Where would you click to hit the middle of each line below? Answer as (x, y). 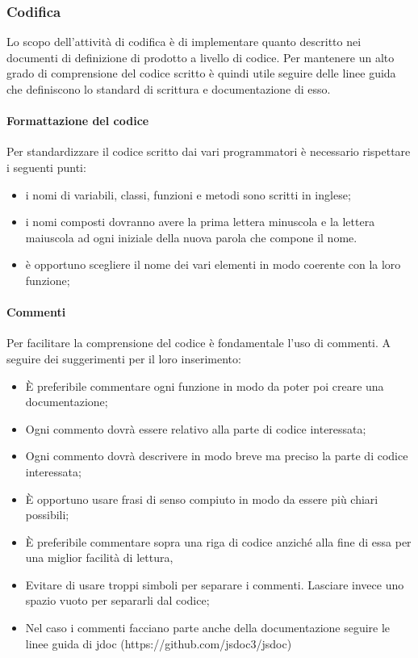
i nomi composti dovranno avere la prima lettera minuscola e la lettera (200, 222)
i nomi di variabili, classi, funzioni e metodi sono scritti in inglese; (188, 194)
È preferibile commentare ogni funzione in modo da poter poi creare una (205, 386)
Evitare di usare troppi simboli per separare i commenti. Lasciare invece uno (215, 584)
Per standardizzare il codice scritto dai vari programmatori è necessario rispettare (209, 151)
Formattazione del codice (78, 121)
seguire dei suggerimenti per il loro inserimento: (124, 358)
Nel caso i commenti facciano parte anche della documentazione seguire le (208, 628)
